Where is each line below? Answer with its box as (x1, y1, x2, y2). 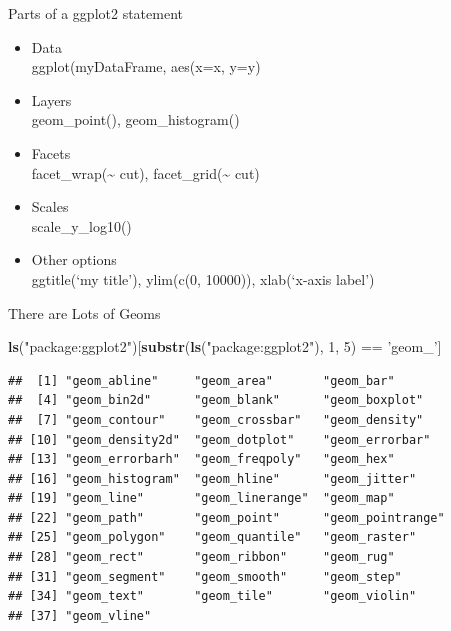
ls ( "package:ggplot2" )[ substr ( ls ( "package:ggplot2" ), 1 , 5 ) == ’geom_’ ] (8, 336, 442, 357)
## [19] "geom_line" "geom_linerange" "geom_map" (8, 491, 395, 506)
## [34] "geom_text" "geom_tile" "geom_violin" (8, 589, 417, 604)
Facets (31, 142, 71, 163)
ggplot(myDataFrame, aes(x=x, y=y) (31, 56, 261, 77)
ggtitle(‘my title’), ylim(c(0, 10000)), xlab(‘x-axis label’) (31, 268, 375, 289)
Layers (31, 89, 72, 110)
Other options (31, 249, 117, 270)
